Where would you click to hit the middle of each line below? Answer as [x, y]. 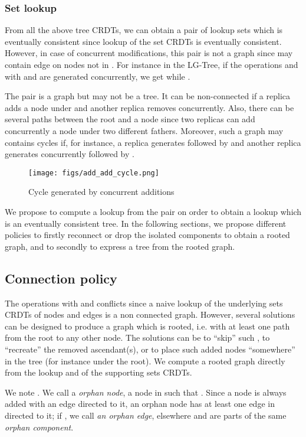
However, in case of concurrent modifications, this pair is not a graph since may [149, 53]
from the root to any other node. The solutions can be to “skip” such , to [137, 337]
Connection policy [61, 278]
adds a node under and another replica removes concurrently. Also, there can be [149, 107]
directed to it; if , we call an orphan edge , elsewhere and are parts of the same [146, 415]
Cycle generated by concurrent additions [101, 192]
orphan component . [39, 427]
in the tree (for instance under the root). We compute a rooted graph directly [145, 361]
